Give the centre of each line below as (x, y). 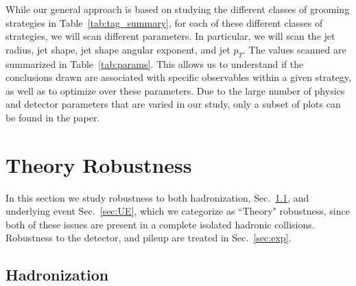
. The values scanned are (295, 49)
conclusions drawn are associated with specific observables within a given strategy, (178, 77)
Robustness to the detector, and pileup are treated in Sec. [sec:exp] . (149, 238)
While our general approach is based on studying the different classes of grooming (178, 9)
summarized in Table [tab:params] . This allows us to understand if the (155, 63)
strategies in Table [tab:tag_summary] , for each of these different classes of (164, 22)
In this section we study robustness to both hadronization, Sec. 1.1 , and (157, 197)
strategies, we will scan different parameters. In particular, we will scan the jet (170, 36)
